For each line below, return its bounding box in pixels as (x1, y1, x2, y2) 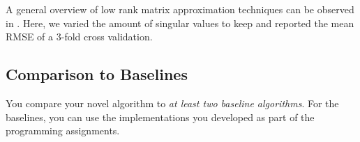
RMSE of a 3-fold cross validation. (6, 29, 153, 44)
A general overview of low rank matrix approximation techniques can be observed (6, 2, 354, 16)
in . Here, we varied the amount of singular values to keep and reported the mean (6, 15, 354, 30)
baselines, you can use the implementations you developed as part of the (6, 109, 315, 124)
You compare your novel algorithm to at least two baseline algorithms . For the (6, 95, 339, 110)
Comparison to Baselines (6, 63, 188, 85)
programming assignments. (6, 123, 120, 138)
